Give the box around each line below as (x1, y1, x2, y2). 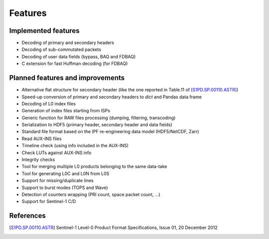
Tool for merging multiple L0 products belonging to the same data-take (21, 164, 167, 170)
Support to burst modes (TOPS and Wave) (21, 185, 108, 191)
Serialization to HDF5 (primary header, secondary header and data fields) (21, 122, 173, 128)
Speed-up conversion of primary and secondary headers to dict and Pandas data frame (21, 94, 202, 100)
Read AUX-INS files (21, 135, 62, 142)
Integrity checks (21, 157, 55, 163)
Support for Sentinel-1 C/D (21, 199, 76, 205)
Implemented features (9, 26, 80, 35)
